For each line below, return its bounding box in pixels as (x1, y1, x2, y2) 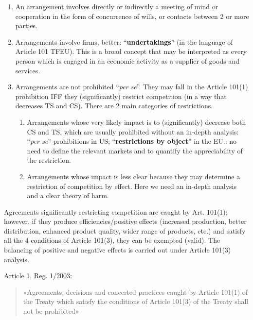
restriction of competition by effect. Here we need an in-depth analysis (27, 181, 237, 191)
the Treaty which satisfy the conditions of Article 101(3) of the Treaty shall (23, 296, 249, 306)
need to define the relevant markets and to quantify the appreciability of (27, 145, 243, 155)
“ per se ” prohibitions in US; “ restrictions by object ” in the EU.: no (27, 136, 236, 146)
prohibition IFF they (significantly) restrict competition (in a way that (15, 91, 227, 101)
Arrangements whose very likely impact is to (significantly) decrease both (27, 117, 246, 127)
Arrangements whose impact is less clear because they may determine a (27, 171, 240, 181)
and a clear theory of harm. (27, 190, 109, 201)
